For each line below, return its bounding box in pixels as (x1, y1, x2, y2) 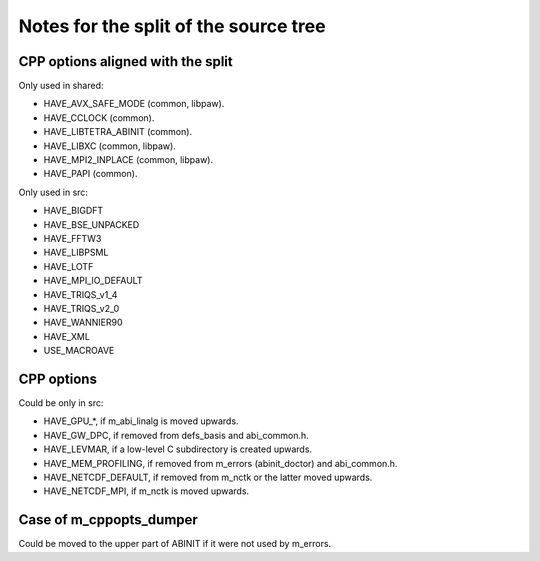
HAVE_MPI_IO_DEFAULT (43, 275, 143, 287)
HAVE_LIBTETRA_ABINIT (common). (43, 126, 193, 138)
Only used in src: (18, 186, 89, 198)
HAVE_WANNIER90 (43, 316, 124, 329)
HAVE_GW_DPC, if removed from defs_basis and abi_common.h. (43, 429, 309, 441)
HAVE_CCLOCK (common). (43, 111, 155, 124)
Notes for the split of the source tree (18, 15, 326, 37)
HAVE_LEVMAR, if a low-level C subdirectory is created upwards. (43, 443, 313, 455)
